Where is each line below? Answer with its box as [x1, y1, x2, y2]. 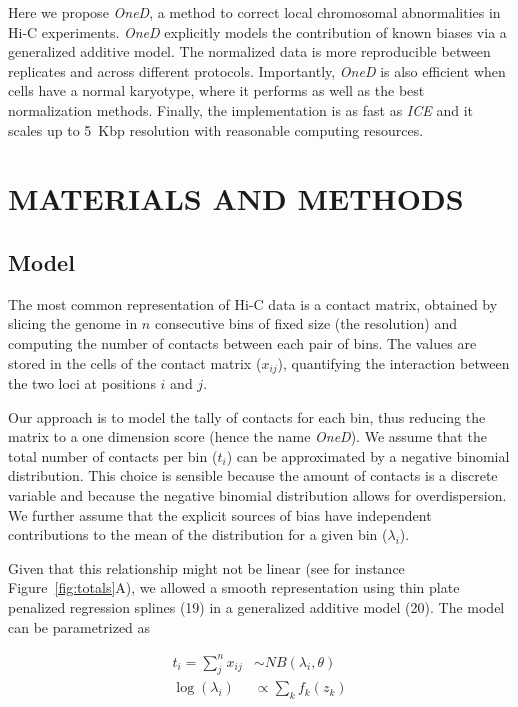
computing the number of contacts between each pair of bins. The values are [8, 332, 477, 353]
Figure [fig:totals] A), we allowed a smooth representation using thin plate [8, 577, 460, 598]
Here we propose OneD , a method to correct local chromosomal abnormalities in [8, 2, 501, 22]
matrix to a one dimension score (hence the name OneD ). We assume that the [8, 426, 487, 447]
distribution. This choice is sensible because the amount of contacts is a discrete [8, 465, 498, 486]
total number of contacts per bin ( [8, 445, 218, 466]
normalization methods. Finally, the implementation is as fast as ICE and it [8, 99, 474, 120]
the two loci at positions [8, 372, 156, 393]
